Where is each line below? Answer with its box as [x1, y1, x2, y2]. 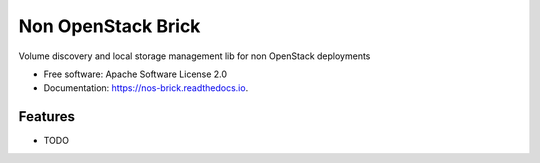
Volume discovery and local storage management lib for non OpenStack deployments [18, 50, 371, 62]
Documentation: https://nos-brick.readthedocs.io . [43, 82, 249, 94]
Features [18, 108, 75, 125]
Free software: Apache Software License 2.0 [43, 68, 228, 80]
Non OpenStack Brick [18, 15, 201, 37]
